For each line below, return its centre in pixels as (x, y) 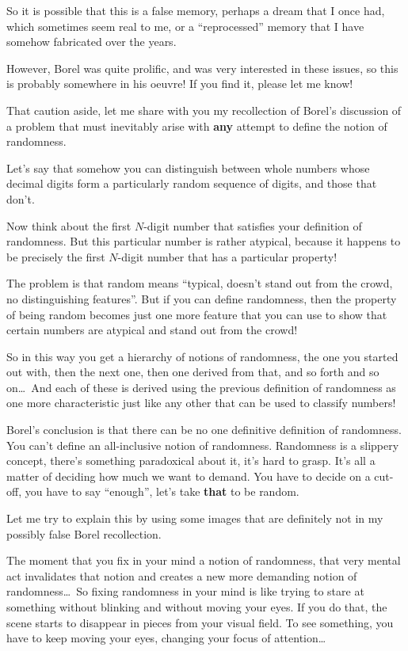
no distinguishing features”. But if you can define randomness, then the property (202, 298)
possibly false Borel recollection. (84, 533)
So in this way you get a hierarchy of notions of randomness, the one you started (202, 356)
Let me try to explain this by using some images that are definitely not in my (195, 518)
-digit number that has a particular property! (227, 256)
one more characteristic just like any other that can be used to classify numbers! (201, 403)
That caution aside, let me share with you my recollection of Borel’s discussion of (204, 110)
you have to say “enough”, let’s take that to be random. (162, 491)
